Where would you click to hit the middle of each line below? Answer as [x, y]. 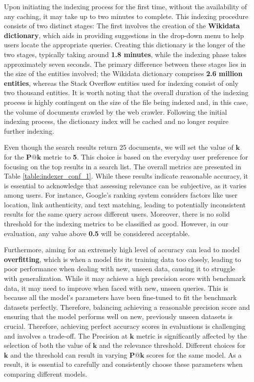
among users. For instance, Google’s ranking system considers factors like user [121, 195]
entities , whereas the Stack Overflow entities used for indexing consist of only [121, 83]
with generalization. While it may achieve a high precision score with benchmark [125, 278]
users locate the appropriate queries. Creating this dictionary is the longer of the [125, 45]
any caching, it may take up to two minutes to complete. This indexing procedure [126, 16]
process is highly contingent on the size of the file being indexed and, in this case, [126, 102]
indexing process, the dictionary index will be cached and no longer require [116, 121]
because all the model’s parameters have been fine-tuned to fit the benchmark [120, 297]
